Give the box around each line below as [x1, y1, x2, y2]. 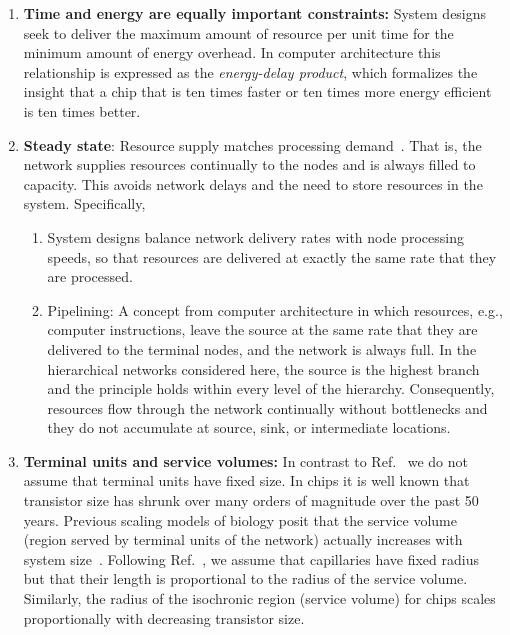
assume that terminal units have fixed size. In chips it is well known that [23, 470, 470, 491]
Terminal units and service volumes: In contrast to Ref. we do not [23, 450, 468, 471]
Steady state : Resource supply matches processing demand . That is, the [23, 134, 482, 155]
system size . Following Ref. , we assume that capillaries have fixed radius [23, 548, 479, 569]
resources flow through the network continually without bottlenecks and [47, 397, 488, 418]
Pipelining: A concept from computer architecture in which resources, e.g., [47, 299, 503, 320]
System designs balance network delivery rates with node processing [47, 226, 464, 247]
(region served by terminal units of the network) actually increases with [23, 529, 463, 550]
